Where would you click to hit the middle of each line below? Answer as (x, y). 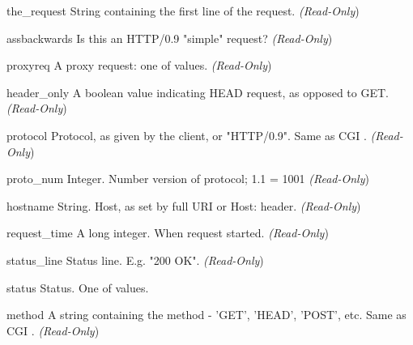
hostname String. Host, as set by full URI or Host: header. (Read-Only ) (184, 205)
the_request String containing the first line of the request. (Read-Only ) (183, 11)
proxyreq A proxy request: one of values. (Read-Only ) (139, 65)
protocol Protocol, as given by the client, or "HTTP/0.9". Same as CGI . (187, 135)
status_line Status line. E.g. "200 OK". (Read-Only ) (135, 260)
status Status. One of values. (78, 287)
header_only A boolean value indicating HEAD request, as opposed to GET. (198, 92)
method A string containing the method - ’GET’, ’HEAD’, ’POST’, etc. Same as (206, 315)
